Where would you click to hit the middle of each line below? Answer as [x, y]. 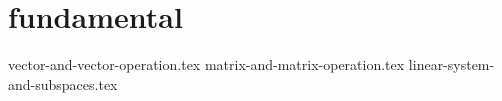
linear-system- [451, 64]
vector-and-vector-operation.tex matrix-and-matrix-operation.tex [206, 64]
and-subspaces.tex [63, 83]
